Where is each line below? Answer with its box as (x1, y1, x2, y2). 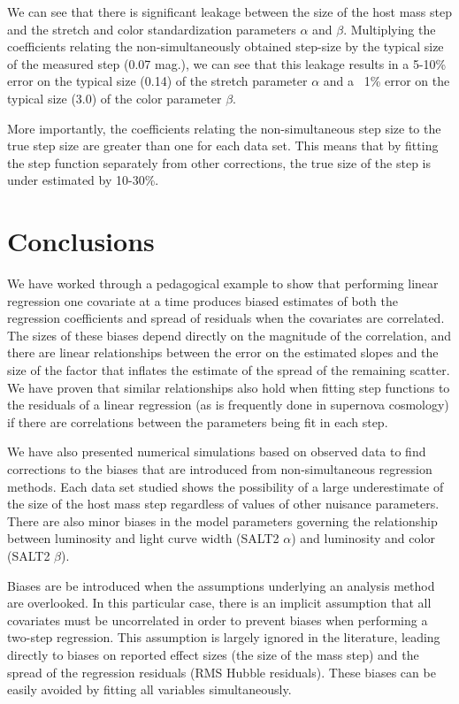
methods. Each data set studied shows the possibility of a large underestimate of (7, 477, 444, 495)
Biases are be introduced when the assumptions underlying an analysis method (7, 576, 435, 594)
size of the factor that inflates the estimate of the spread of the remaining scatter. (7, 361, 450, 379)
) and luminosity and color (291, 529, 435, 547)
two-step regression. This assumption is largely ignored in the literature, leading (7, 628, 440, 647)
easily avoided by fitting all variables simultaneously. (7, 680, 292, 699)
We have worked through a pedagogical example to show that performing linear (7, 274, 439, 293)
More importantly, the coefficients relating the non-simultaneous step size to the (7, 119, 441, 137)
